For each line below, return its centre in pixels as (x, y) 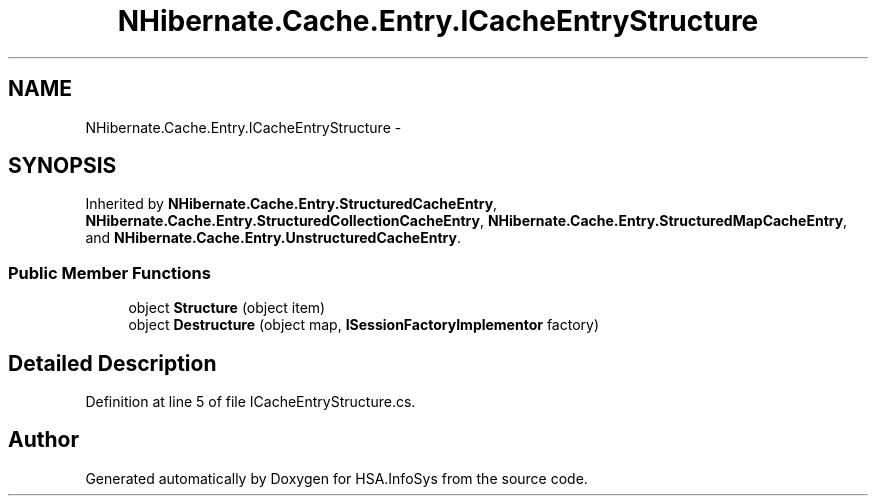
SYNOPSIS (62, 166)
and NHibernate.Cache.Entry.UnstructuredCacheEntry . (273, 238)
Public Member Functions (109, 272)
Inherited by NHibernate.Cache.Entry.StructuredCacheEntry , (291, 204)
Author (43, 440)
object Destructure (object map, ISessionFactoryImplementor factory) (364, 325)
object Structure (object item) (227, 308)
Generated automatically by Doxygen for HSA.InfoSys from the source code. (336, 478)
